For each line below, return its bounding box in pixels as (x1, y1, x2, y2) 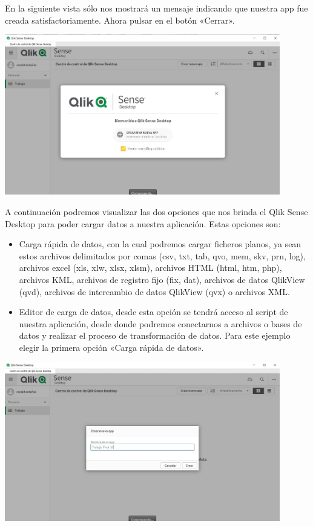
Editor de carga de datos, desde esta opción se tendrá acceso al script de (19, 305, 288, 318)
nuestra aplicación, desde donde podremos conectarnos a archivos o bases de (19, 317, 302, 330)
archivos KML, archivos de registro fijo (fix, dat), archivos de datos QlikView (19, 273, 305, 285)
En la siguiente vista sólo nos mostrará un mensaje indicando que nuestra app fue (5, 2, 308, 14)
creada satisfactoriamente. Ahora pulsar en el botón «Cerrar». (5, 13, 235, 26)
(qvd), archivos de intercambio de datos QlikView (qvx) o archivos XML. (19, 285, 290, 298)
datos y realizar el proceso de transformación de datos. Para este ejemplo (19, 329, 291, 342)
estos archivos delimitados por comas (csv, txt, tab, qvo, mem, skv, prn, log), (19, 249, 306, 262)
